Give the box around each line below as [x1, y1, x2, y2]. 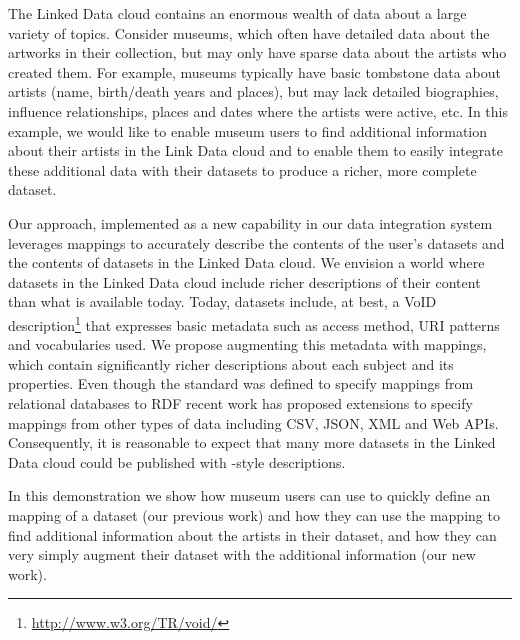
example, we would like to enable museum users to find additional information [8, 120, 488, 141]
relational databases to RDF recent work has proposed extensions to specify [8, 392, 473, 413]
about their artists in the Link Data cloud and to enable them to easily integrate [8, 140, 504, 161]
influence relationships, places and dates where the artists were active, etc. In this [8, 100, 508, 121]
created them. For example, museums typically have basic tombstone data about [8, 61, 501, 82]
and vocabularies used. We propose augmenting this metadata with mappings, [8, 334, 487, 355]
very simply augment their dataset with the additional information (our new [8, 544, 476, 565]
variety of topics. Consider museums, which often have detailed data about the [8, 22, 490, 43]
